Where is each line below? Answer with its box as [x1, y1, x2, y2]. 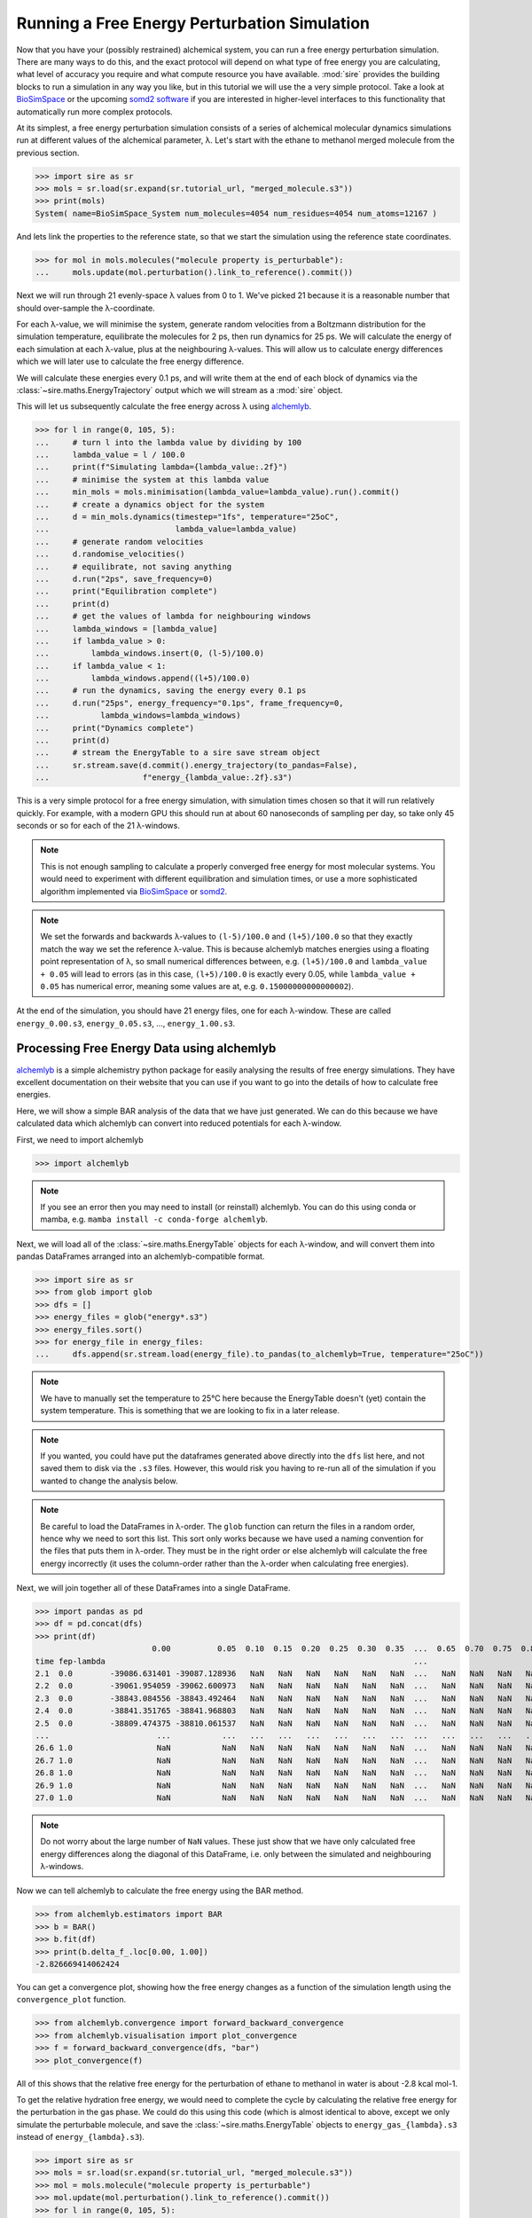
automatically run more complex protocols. [16, 106, 173, 117]
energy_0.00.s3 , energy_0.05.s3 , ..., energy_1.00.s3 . [16, 1018, 236, 1028]
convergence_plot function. [16, 1994, 127, 2005]
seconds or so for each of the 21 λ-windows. [16, 820, 181, 830]
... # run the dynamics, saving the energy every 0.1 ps [35, 686, 307, 696]
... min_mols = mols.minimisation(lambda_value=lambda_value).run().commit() [35, 487, 401, 497]
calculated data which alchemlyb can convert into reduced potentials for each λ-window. [16, 1118, 342, 1129]
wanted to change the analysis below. [40, 1475, 178, 1486]
